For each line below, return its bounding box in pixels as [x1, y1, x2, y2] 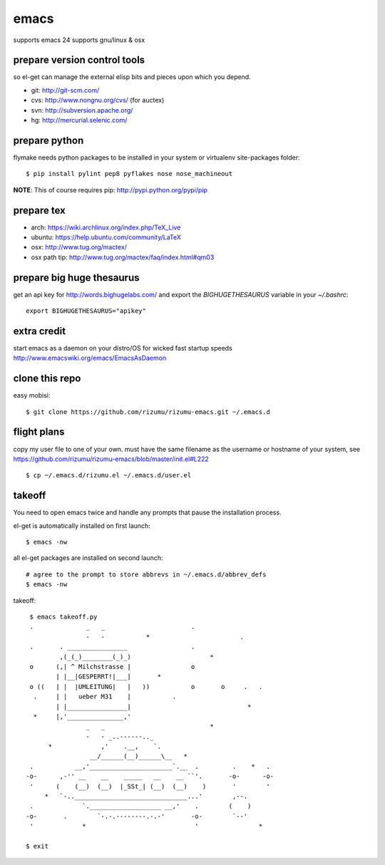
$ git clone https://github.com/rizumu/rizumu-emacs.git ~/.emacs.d [26, 408, 270, 416]
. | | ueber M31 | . [33, 693, 177, 701]
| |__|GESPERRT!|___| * [56, 673, 162, 680]
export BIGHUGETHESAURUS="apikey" [26, 307, 146, 315]
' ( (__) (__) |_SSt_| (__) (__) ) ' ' [29, 782, 270, 790]
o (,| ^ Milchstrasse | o [29, 663, 195, 670]
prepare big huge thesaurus [13, 271, 140, 284]
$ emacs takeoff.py [29, 613, 98, 621]
